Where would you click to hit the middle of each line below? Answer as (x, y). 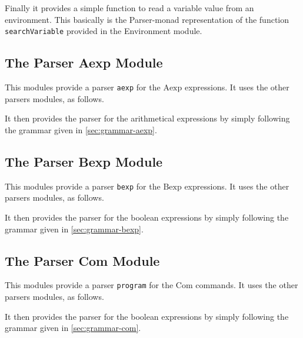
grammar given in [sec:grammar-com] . (73, 328)
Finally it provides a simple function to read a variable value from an (129, 8)
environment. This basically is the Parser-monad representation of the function (147, 19)
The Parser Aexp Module (84, 62)
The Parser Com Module (82, 260)
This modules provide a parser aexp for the (83, 87)
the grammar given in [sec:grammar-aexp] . (81, 129)
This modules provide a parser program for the (89, 285)
